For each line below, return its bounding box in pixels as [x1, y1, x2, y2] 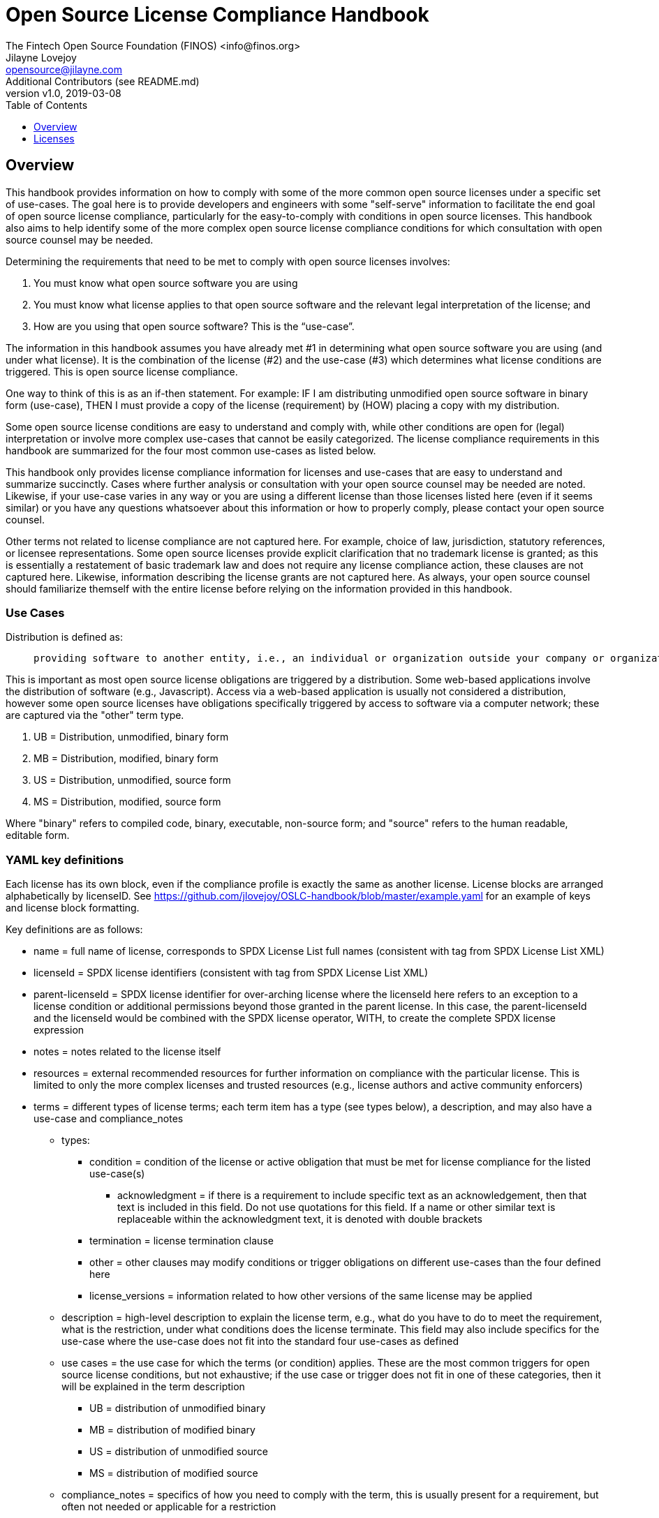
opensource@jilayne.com [6, 63, 123, 75]
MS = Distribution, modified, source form [34, 796, 221, 808]
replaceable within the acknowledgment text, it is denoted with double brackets [117, 1213, 482, 1226]
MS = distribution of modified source [89, 1467, 258, 1480]
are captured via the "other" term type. [6, 709, 184, 722]
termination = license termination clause [89, 1235, 274, 1247]
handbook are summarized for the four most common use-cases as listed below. [6, 444, 376, 456]
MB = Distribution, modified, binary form [34, 752, 219, 765]
